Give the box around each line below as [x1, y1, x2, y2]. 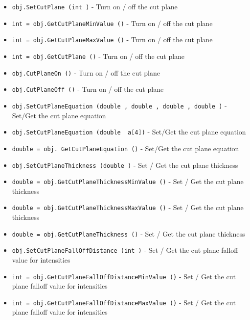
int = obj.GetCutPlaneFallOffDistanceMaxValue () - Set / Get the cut [12, 297, 236, 307]
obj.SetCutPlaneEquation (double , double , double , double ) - [12, 100, 227, 110]
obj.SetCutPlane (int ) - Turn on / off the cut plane [12, 1, 178, 11]
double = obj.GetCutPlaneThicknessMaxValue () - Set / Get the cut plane [12, 202, 244, 213]
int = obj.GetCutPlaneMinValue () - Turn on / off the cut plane [12, 18, 213, 28]
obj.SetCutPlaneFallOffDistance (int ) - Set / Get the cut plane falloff [12, 245, 238, 255]
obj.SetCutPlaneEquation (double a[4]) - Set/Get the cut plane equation [12, 127, 246, 137]
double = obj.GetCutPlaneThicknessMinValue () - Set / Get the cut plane [12, 176, 244, 187]
